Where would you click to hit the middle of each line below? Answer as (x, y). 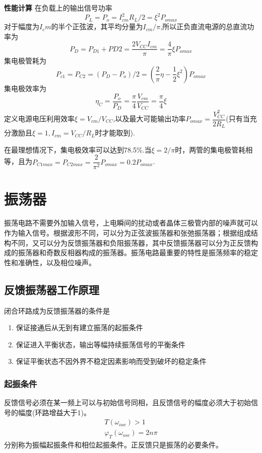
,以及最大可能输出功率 (149, 119)
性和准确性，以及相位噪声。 (50, 262)
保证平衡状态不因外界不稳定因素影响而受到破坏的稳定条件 (111, 361)
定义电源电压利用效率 (39, 119)
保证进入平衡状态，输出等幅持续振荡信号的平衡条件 (101, 344)
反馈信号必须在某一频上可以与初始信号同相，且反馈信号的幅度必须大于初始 (127, 402)
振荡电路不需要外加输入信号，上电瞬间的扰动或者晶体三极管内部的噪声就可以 (131, 223)
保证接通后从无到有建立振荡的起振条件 (79, 327)
